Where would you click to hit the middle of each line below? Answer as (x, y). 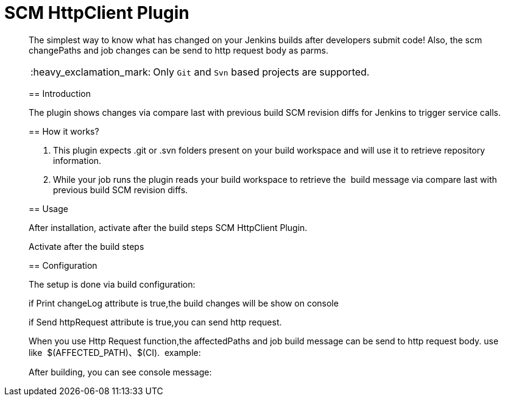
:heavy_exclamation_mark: (91, 72)
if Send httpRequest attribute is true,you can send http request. (155, 322)
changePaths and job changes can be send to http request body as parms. (178, 50)
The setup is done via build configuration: (112, 284)
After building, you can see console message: (120, 372)
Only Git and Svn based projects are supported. (261, 72)
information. (77, 160)
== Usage (48, 208)
